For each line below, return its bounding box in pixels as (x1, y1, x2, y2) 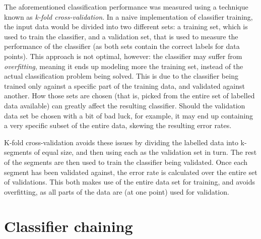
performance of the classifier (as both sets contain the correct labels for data (4, 41, 240, 51)
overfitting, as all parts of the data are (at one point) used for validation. (4, 186, 229, 197)
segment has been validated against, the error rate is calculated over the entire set (4, 166, 257, 177)
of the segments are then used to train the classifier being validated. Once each (4, 156, 248, 167)
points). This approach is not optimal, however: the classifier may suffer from (4, 50, 242, 61)
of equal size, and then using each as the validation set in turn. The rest (34, 147, 257, 157)
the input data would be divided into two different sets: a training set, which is (4, 21, 248, 32)
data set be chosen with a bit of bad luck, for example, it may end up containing (4, 110, 253, 121)
